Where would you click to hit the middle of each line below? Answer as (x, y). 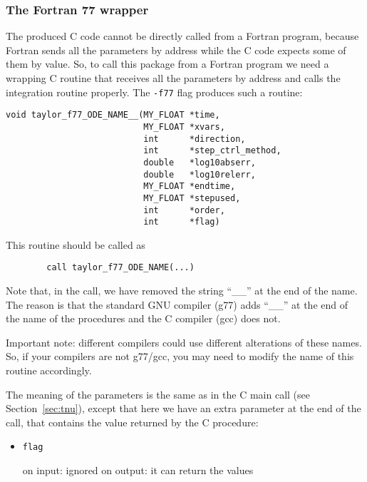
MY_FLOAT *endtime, (190, 186)
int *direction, (195, 139)
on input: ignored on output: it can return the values (138, 470)
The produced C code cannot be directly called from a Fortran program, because (182, 36)
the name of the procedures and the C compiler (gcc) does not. (143, 318)
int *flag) (182, 222)
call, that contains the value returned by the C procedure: (132, 422)
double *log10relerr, (200, 174)
